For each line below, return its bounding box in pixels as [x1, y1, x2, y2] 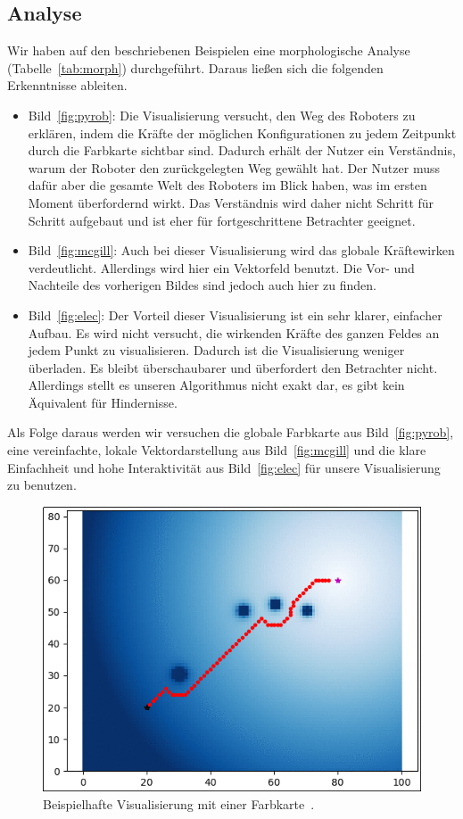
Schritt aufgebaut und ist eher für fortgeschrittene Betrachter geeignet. [28, 211, 416, 229]
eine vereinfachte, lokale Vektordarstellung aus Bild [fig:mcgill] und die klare [7, 441, 426, 459]
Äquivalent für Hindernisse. [28, 393, 178, 411]
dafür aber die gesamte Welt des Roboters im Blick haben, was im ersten [28, 176, 427, 194]
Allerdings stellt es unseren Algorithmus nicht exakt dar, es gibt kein [28, 376, 405, 394]
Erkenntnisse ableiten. [7, 76, 128, 95]
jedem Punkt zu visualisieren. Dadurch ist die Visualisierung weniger [28, 341, 405, 360]
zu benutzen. [7, 476, 77, 494]
